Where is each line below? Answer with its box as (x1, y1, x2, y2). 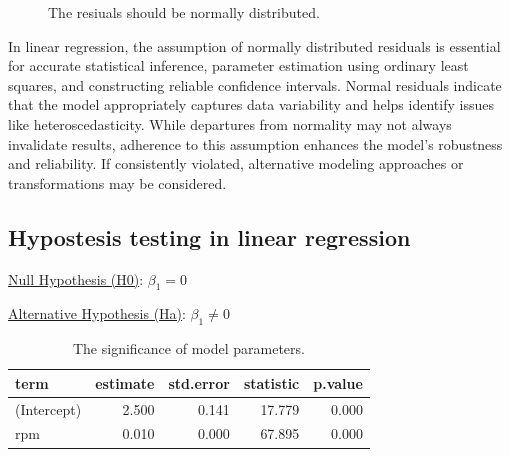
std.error (168, 372, 230, 393)
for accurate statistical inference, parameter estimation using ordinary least (8, 55, 469, 76)
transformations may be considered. (8, 172, 227, 193)
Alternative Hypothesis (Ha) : (8, 303, 186, 324)
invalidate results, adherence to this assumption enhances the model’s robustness (8, 133, 503, 154)
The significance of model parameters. (72, 338, 305, 359)
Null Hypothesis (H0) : (8, 268, 144, 289)
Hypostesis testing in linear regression (8, 221, 411, 252)
